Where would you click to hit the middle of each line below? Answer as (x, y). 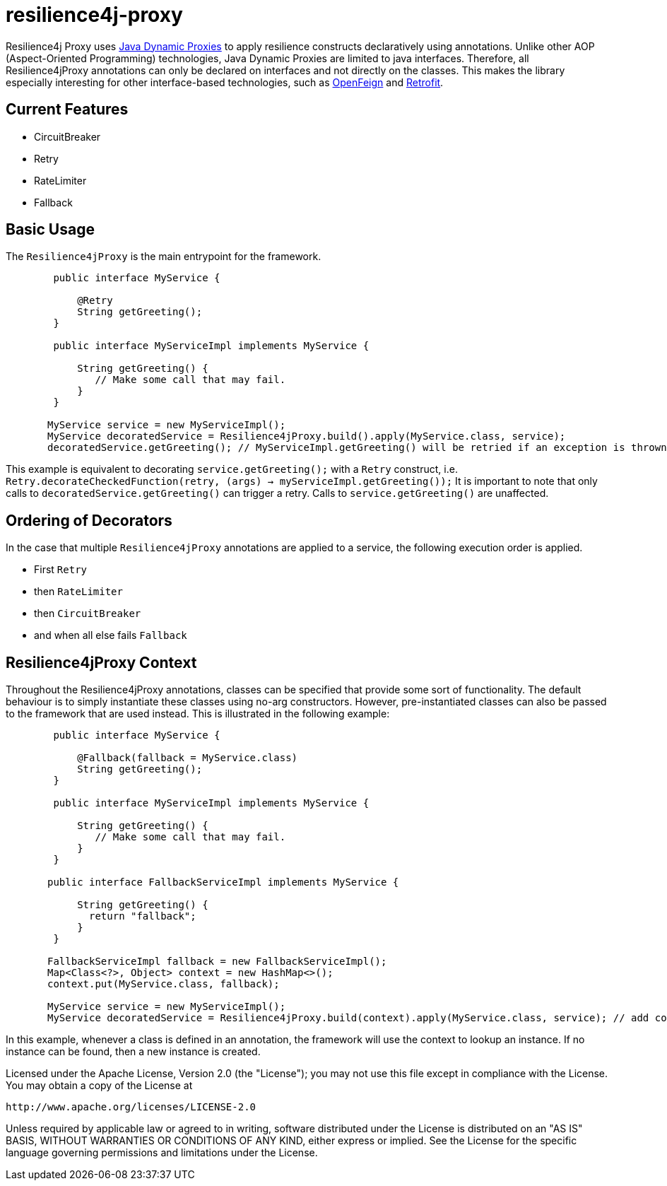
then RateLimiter (78, 592)
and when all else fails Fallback (111, 635)
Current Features (67, 110)
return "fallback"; (143, 916)
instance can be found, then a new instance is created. (133, 1052)
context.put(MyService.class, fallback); (164, 984)
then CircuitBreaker (88, 613)
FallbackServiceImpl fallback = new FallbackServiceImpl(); (217, 962)
